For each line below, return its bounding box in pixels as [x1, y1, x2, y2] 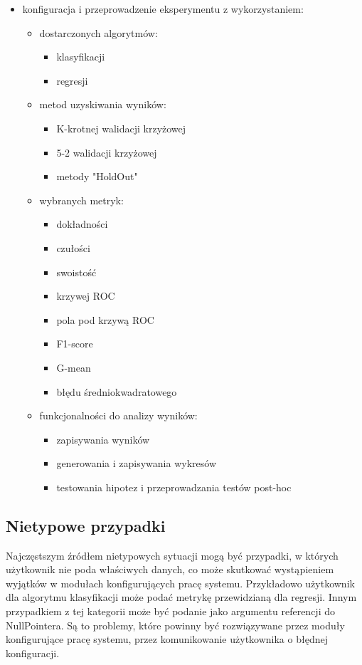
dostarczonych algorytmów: [39, 25, 158, 40]
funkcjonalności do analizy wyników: [39, 408, 198, 423]
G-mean [56, 360, 91, 375]
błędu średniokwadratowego [56, 384, 177, 399]
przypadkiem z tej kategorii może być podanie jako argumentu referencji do [6, 604, 335, 619]
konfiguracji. [6, 645, 60, 660]
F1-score [56, 336, 93, 351]
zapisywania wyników [56, 431, 150, 446]
